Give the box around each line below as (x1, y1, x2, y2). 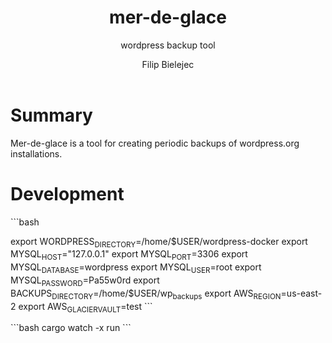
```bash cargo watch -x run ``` (10, 322, 132, 334)
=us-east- (280, 287, 323, 299)
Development (10, 182, 125, 205)
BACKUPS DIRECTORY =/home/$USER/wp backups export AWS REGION (10, 287, 282, 301)
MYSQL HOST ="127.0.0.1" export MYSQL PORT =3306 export (10, 248, 248, 263)
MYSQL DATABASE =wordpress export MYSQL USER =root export (10, 261, 262, 276)
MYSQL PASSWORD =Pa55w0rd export (10, 274, 160, 288)
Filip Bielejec (141, 58, 195, 70)
